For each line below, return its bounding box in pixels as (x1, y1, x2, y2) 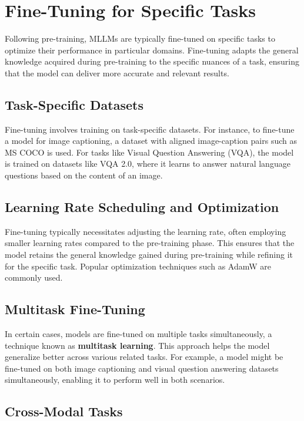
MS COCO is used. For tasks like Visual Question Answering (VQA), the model (5, 146, 294, 158)
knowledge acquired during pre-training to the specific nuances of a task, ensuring (5, 55, 300, 68)
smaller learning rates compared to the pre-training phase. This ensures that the (5, 237, 295, 249)
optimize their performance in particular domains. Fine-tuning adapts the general (5, 43, 299, 56)
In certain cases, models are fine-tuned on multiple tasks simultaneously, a (5, 328, 272, 340)
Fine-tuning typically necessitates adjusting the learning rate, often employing (5, 225, 286, 237)
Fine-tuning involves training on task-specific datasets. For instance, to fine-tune (5, 123, 295, 135)
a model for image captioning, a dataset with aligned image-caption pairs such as (5, 134, 297, 147)
